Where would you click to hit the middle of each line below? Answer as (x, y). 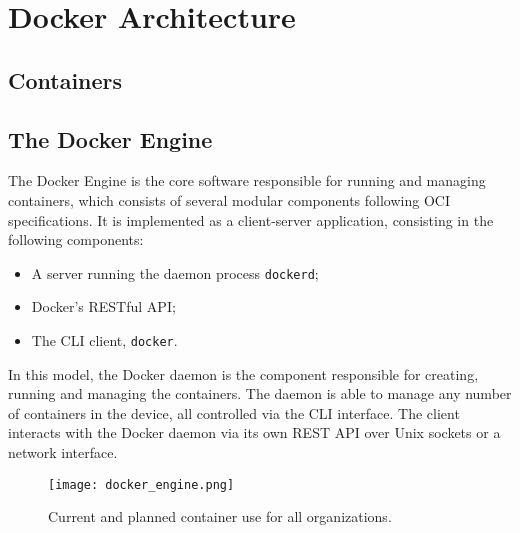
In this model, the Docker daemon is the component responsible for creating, (243, 373)
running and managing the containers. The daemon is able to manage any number (260, 393)
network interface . (63, 452)
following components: (76, 239)
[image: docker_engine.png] (141, 484)
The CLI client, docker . (104, 339)
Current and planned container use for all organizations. (220, 516)
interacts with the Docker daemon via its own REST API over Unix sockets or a (254, 432)
